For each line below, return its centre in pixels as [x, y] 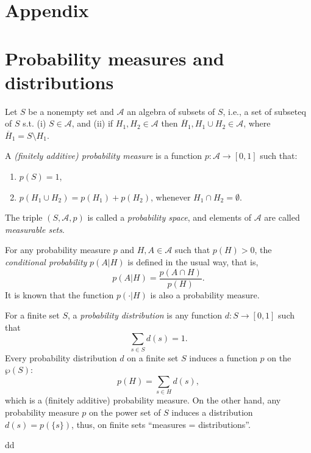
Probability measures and [115, 58]
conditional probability [46, 262]
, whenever [171, 197]
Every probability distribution [61, 357]
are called [282, 217]
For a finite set [32, 315]
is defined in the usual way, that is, [193, 262]
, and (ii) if [92, 123]
